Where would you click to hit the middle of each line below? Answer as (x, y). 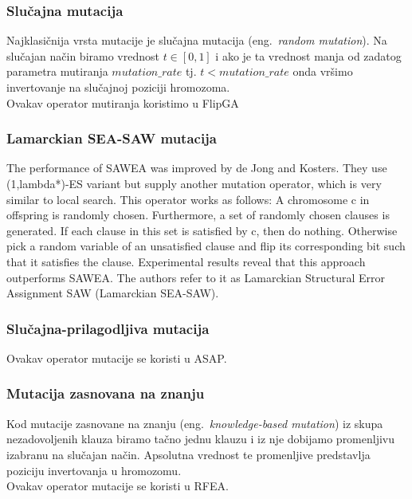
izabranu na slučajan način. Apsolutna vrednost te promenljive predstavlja (188, 454)
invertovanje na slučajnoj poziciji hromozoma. (118, 87)
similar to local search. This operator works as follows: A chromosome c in (188, 199)
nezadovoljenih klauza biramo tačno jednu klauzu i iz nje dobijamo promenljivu (201, 439)
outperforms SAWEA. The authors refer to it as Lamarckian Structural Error (196, 277)
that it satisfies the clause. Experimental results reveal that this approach (186, 261)
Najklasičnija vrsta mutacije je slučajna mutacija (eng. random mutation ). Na (197, 40)
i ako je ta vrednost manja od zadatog (308, 55)
